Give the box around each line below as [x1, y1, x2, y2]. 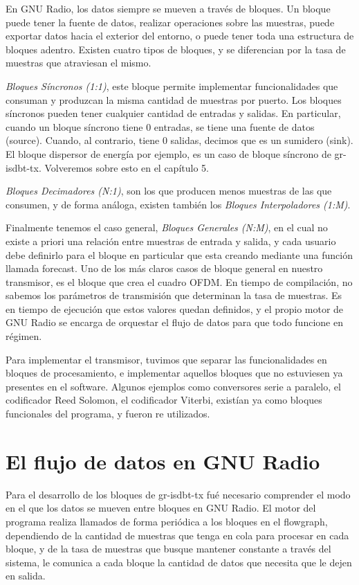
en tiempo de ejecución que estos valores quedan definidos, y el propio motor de [6, 301, 344, 316]
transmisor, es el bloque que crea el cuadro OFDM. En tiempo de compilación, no [6, 274, 353, 289]
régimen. [6, 329, 42, 343]
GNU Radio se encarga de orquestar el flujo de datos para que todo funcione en [6, 315, 343, 330]
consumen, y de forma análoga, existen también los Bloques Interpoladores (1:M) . [6, 197, 351, 211]
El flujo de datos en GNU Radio [6, 447, 320, 475]
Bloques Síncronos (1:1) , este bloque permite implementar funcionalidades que [6, 78, 338, 93]
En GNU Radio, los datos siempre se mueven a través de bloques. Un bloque [6, 1, 331, 15]
